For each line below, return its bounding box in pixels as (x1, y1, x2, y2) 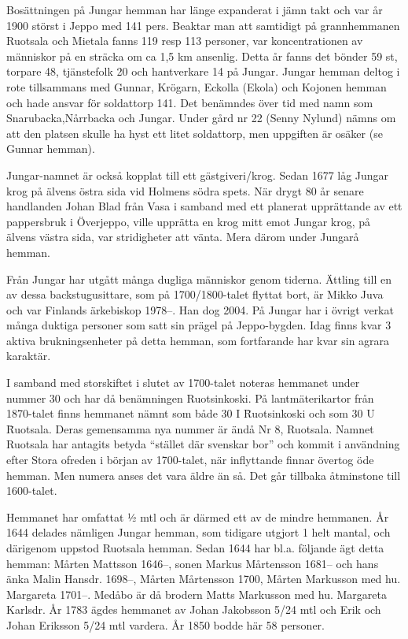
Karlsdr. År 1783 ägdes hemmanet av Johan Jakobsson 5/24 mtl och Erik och (6, 601, 381, 618)
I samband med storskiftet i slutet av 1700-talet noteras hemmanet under (6, 374, 360, 391)
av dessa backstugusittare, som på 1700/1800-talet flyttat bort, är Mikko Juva (6, 286, 384, 303)
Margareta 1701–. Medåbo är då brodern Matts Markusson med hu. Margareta (6, 585, 387, 602)
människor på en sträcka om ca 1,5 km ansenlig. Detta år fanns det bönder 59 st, (6, 47, 398, 64)
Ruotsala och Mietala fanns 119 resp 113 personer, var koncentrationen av (6, 32, 363, 49)
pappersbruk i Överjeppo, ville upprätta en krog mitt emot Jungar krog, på (6, 213, 371, 229)
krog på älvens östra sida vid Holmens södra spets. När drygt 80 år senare (6, 182, 364, 199)
